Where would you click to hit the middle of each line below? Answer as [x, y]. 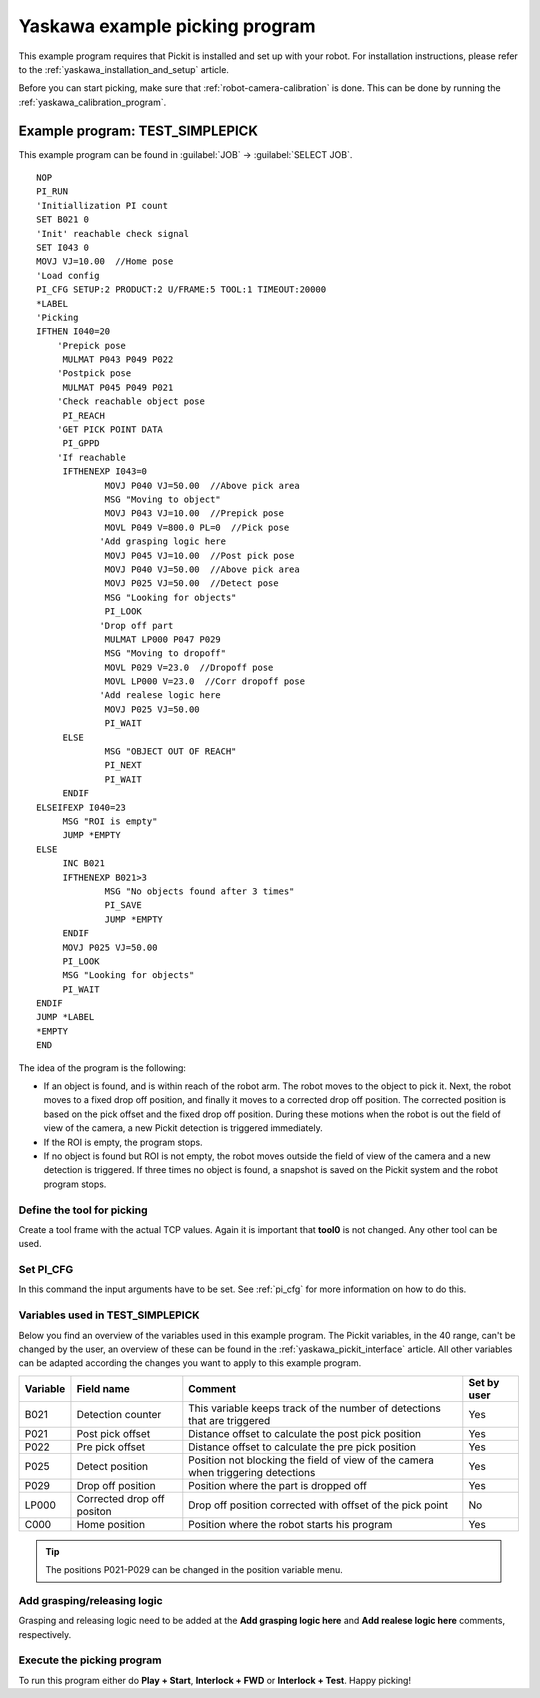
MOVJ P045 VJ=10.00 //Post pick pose [199, 555]
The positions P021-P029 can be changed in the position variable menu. [194, 1570]
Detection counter [119, 1414]
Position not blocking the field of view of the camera [311, 1460]
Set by [484, 1382]
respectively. [45, 1634]
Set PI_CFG [46, 1270]
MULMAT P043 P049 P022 [118, 359]
